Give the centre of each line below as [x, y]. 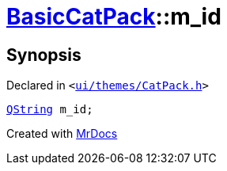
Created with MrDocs [62, 134]
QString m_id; [50, 110]
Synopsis [44, 55]
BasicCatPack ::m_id [114, 17]
